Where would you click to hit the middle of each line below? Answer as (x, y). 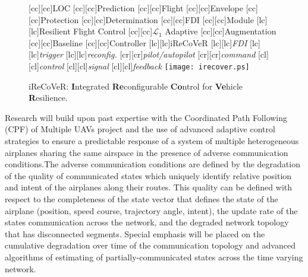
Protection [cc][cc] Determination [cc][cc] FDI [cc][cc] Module (147, 19)
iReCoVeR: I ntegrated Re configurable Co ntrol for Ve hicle (136, 86)
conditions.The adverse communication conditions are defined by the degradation (153, 164)
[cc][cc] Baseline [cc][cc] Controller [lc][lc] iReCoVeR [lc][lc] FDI (138, 42)
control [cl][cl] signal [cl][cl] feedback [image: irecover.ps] (144, 66)
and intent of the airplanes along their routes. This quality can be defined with (148, 187)
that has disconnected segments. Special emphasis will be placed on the (135, 233)
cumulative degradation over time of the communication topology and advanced (150, 245)
